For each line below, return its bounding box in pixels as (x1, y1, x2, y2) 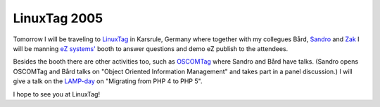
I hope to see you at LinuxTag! (13, 90, 101, 98)
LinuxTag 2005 (13, 10, 103, 26)
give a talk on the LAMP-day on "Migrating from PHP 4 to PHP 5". (13, 77, 203, 85)
